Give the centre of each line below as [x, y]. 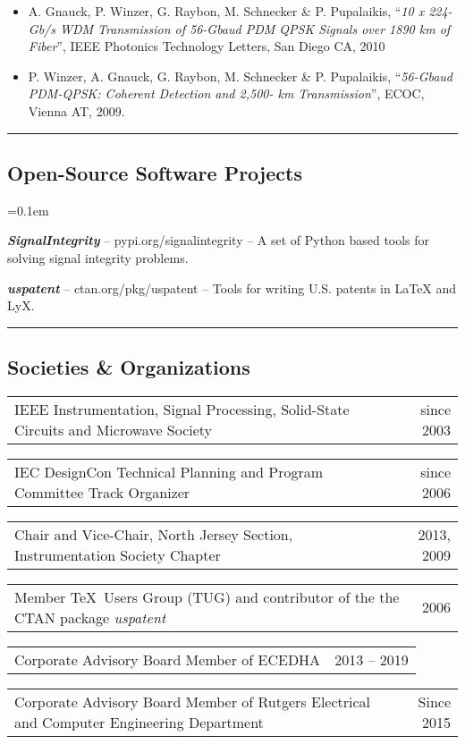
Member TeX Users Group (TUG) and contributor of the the [207, 596]
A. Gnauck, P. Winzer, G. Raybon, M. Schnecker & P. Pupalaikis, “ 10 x [226, 11]
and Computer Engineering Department [139, 722]
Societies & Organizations [129, 367]
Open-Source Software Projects [155, 172]
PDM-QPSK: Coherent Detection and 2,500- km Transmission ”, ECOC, [226, 93]
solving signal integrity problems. [98, 257]
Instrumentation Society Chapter [118, 554]
